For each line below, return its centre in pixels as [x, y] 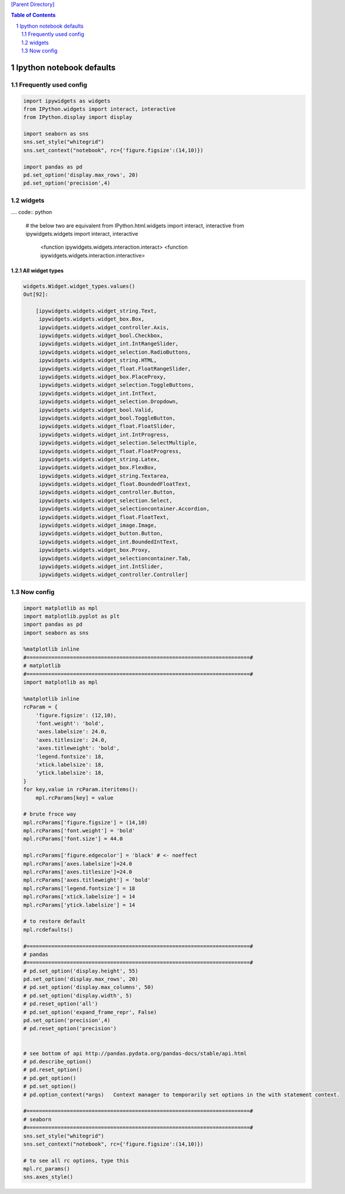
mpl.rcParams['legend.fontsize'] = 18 [79, 888]
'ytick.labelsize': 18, [70, 773]
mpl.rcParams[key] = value [75, 798]
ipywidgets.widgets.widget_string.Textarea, [104, 476]
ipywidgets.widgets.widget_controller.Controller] [113, 575]
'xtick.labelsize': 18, [70, 764]
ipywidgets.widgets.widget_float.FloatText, [104, 517]
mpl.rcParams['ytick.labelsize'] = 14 [79, 905]
